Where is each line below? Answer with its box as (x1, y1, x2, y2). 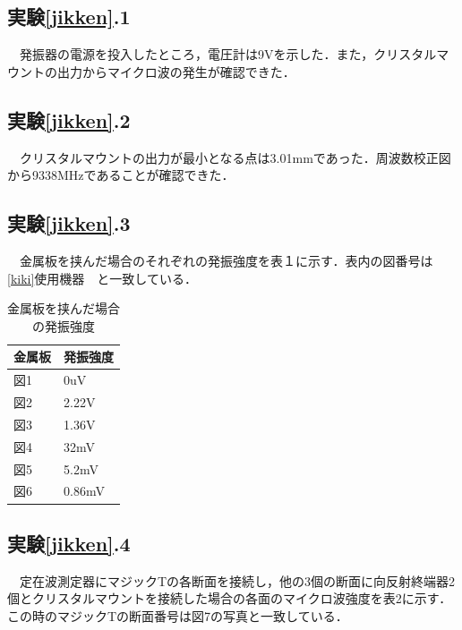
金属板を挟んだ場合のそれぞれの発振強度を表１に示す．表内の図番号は (19, 251, 433, 269)
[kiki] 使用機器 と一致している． (7, 268, 197, 287)
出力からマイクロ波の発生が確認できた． (56, 62, 295, 81)
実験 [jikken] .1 (7, 3, 131, 30)
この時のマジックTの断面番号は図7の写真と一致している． (7, 606, 348, 625)
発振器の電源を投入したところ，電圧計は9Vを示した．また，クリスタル (19, 45, 437, 64)
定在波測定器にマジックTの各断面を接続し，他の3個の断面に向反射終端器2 (19, 571, 456, 590)
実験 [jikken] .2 (7, 106, 131, 133)
